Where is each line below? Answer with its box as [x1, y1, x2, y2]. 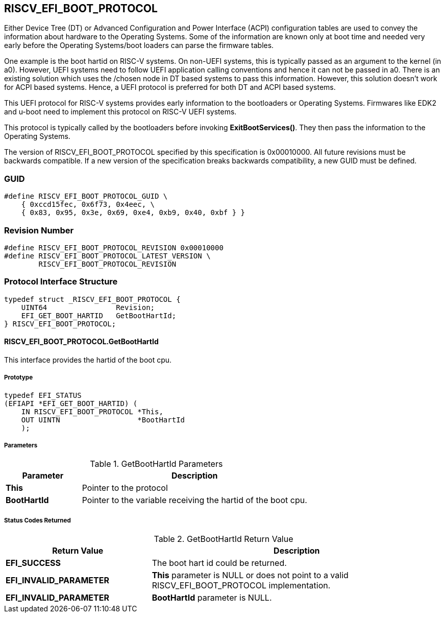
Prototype [4, 374, 33, 382]
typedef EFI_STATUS [4, 391, 82, 399]
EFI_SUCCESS [6, 558, 61, 568]
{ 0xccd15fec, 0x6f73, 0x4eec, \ [21, 200, 155, 209]
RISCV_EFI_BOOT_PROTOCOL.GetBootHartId [4, 337, 159, 346]
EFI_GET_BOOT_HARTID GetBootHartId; [21, 311, 177, 320]
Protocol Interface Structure [4, 276, 118, 287]
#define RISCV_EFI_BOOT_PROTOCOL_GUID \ [4, 192, 168, 201]
